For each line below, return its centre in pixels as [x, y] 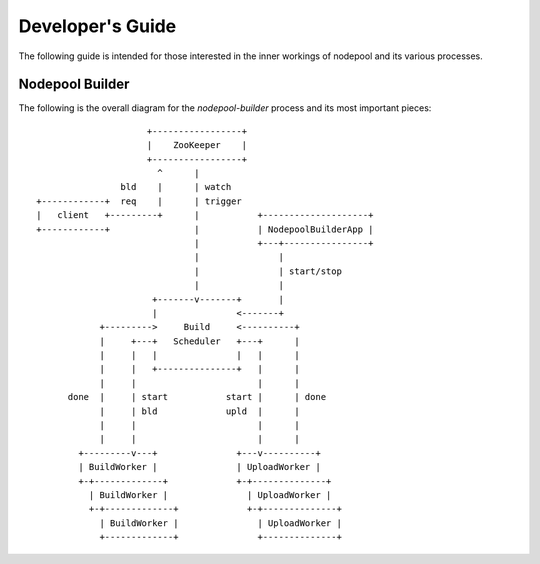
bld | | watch [176, 187]
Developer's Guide [97, 26]
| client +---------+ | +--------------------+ [205, 215]
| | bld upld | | [199, 411]
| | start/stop [267, 271]
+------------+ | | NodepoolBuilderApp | [205, 229]
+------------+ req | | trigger [139, 201]
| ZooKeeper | [197, 145]
